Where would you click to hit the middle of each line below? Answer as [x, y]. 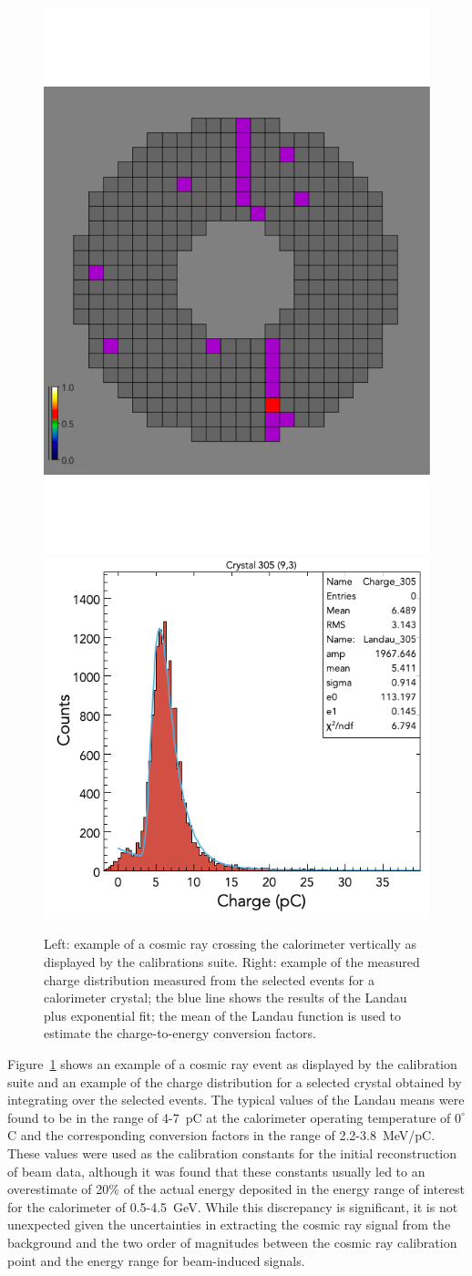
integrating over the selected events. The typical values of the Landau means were [236, 1100]
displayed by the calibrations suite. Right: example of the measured [232, 962]
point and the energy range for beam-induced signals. [156, 1260]
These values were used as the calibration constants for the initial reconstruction [232, 1153]
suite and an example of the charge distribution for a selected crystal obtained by [235, 1081]
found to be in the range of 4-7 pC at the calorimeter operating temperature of [229, 1117]
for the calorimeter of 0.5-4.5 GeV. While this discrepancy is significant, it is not [233, 1206]
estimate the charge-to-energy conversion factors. [180, 1033]
